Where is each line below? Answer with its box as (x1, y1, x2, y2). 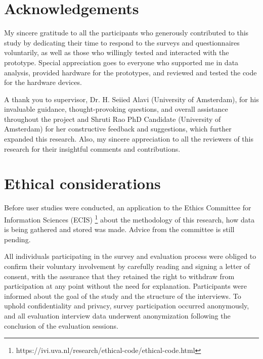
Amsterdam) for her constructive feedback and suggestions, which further (4, 123, 232, 134)
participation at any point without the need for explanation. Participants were (4, 281, 247, 291)
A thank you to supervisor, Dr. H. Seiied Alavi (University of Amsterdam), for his (4, 94, 259, 104)
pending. (4, 234, 31, 244)
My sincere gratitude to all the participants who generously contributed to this (4, 27, 249, 38)
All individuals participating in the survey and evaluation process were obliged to (4, 251, 256, 261)
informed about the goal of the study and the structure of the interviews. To (4, 290, 241, 301)
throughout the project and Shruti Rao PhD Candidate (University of (4, 113, 221, 124)
